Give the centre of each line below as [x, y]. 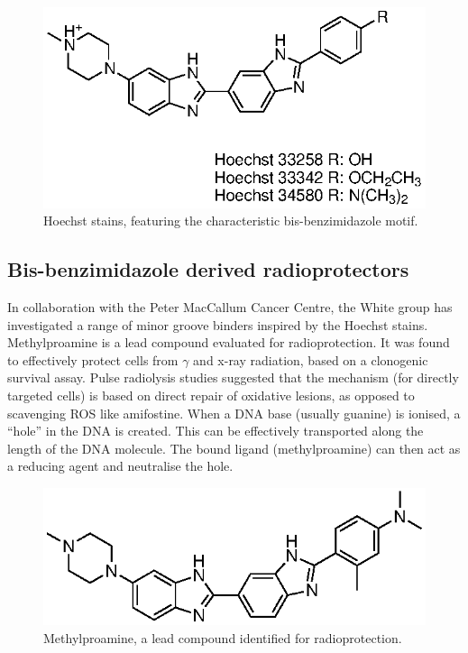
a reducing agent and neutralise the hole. [120, 466]
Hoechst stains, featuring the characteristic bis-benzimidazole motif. [231, 221]
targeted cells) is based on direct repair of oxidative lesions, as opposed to [211, 395]
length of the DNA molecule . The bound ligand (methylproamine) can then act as [234, 448]
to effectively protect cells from [93, 359]
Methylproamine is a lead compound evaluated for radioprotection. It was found [229, 342]
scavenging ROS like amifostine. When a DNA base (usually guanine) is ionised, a [234, 413]
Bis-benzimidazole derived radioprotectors [208, 269]
